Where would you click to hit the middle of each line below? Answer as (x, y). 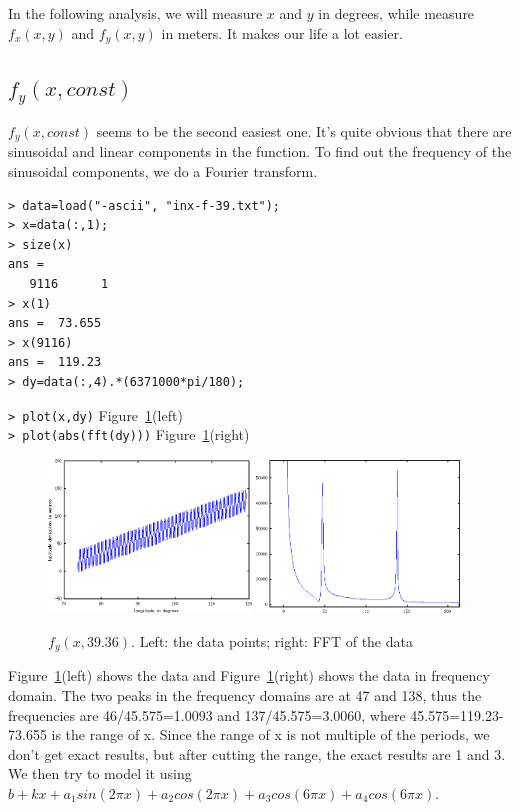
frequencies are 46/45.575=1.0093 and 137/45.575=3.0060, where (207, 714)
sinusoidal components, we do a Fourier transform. (163, 171)
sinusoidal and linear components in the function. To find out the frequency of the (260, 151)
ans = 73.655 (55, 323)
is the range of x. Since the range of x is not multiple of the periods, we (270, 734)
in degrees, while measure (396, 13)
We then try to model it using (100, 773)
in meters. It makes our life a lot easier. (282, 32)
